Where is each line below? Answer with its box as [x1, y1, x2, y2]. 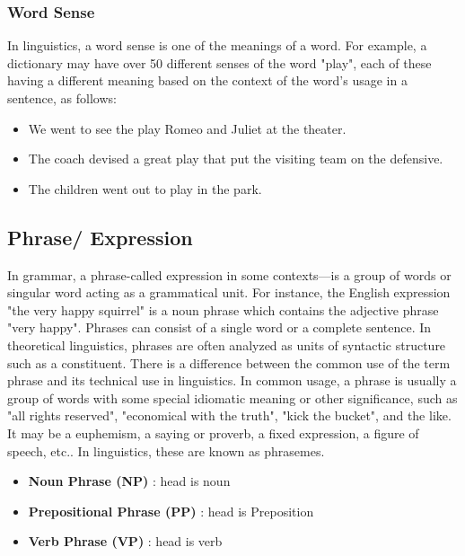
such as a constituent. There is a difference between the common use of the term [7, 353, 451, 372]
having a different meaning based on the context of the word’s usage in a [7, 71, 408, 90]
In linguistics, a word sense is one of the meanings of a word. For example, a [7, 36, 427, 55]
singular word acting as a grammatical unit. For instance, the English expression [7, 283, 451, 302]
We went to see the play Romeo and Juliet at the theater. [28, 119, 347, 137]
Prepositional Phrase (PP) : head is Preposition [28, 501, 314, 520]
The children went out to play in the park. [28, 179, 262, 198]
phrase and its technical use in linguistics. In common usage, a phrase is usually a [7, 371, 457, 390]
